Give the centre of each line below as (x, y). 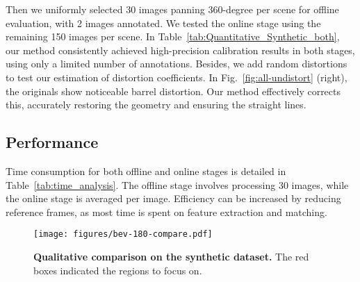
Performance (52, 142)
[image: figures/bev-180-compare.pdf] (123, 234)
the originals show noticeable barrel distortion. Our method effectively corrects (173, 91)
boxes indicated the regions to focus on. (118, 270)
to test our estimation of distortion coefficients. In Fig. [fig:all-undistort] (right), (177, 77)
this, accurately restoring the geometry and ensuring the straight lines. (156, 105)
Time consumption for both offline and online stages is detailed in (146, 171)
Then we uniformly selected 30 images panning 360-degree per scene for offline (172, 9)
